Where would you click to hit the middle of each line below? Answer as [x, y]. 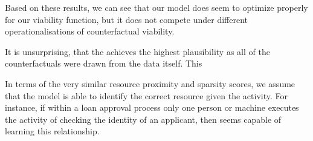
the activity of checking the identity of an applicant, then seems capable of [143, 119]
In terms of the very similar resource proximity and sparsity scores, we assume [150, 83]
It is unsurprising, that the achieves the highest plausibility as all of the [137, 51]
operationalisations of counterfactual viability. [90, 31]
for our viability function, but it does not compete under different [127, 19]
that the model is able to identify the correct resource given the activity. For [146, 95]
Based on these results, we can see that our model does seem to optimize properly [156, 7]
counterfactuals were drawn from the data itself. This [104, 63]
